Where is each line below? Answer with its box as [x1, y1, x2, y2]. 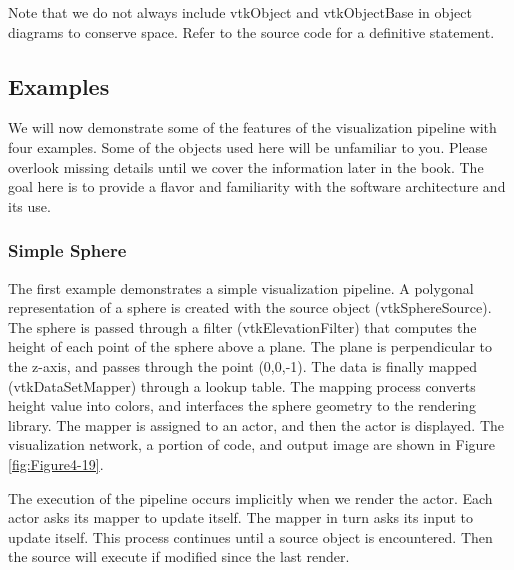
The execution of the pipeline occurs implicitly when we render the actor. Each [8, 487, 493, 508]
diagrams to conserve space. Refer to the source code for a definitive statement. [8, 21, 495, 42]
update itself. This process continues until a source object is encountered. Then [8, 526, 493, 547]
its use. [8, 195, 51, 216]
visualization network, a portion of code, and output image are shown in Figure [8, 434, 496, 455]
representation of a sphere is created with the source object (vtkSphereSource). [8, 297, 492, 318]
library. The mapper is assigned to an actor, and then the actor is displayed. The [8, 414, 505, 435]
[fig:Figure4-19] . [8, 453, 104, 474]
